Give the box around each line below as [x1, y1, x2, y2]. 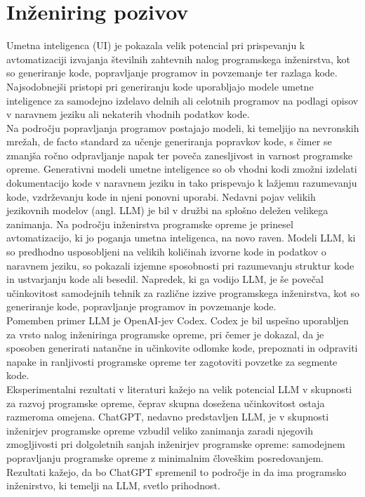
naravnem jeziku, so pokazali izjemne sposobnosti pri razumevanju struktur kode [6, 258, 354, 272]
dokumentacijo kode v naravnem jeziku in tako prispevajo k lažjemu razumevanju [6, 175, 357, 190]
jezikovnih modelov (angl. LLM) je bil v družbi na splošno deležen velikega [6, 203, 328, 218]
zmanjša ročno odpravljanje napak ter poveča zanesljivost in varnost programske [6, 147, 352, 162]
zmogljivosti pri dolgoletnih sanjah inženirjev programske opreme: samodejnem [6, 437, 345, 451]
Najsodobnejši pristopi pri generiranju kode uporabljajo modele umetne [6, 79, 314, 93]
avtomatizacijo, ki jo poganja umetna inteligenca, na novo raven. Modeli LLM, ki [6, 230, 356, 245]
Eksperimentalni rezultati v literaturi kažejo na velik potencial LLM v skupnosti [6, 381, 352, 396]
